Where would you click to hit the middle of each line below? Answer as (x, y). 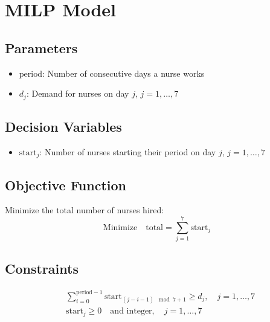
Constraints (42, 268)
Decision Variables (63, 127)
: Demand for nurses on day (78, 93)
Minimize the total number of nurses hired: (85, 210)
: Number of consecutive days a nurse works (123, 73)
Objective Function (66, 185)
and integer (131, 311)
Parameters (41, 47)
